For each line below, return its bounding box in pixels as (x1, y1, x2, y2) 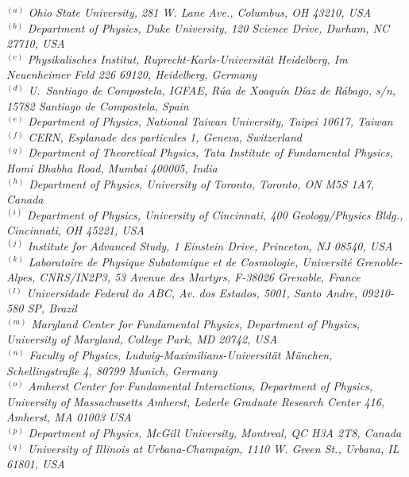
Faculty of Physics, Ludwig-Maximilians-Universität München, (29, 347, 333, 363)
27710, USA (6, 35, 65, 52)
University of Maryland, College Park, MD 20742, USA (6, 331, 278, 347)
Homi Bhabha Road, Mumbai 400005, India (6, 159, 218, 176)
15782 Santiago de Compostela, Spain (6, 97, 189, 114)
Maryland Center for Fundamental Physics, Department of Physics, (31, 315, 360, 332)
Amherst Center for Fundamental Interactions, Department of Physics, (28, 378, 373, 394)
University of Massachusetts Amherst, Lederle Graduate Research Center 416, (6, 393, 385, 409)
